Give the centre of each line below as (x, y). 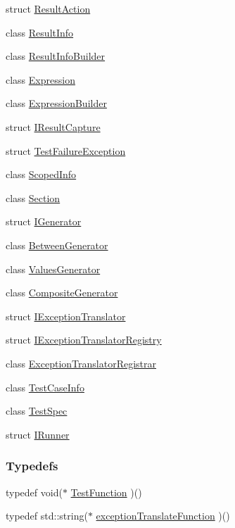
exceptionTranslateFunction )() (163, 516)
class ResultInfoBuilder (56, 56)
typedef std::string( (47, 516)
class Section (33, 197)
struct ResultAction (48, 8)
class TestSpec (37, 411)
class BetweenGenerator (57, 245)
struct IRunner (38, 434)
